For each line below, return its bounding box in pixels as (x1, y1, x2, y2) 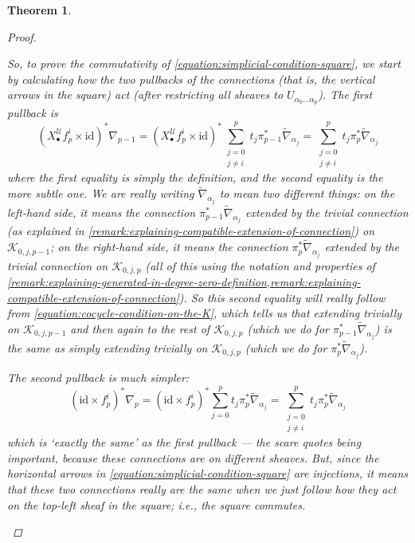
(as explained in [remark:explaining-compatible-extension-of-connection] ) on (7, 222, 375, 239)
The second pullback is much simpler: (7, 369, 190, 386)
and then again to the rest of (70, 321, 210, 336)
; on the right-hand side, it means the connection (50, 238, 288, 255)
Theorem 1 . (7, 2, 72, 18)
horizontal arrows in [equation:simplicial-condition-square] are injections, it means (7, 465, 408, 482)
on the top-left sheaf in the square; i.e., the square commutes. (7, 496, 306, 513)
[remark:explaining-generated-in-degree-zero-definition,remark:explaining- (7, 273, 361, 289)
